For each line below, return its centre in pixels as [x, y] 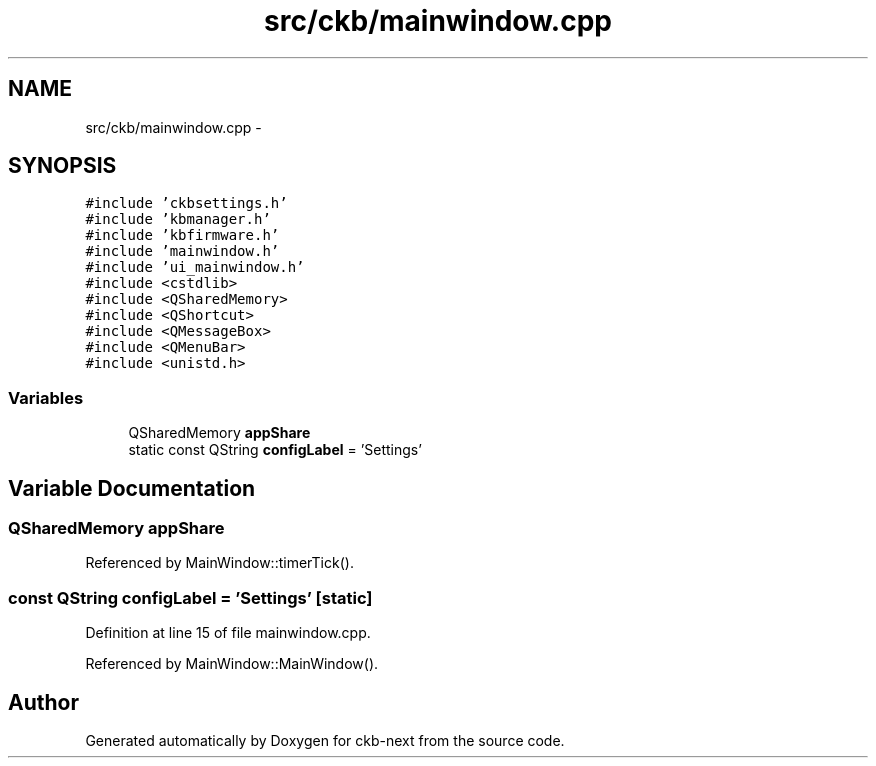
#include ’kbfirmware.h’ [182, 235]
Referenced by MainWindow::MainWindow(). [232, 664]
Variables [46, 397]
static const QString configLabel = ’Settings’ [275, 450]
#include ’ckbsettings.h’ [186, 203]
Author [43, 702]
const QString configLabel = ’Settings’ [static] [190, 597]
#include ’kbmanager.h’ [178, 219]
